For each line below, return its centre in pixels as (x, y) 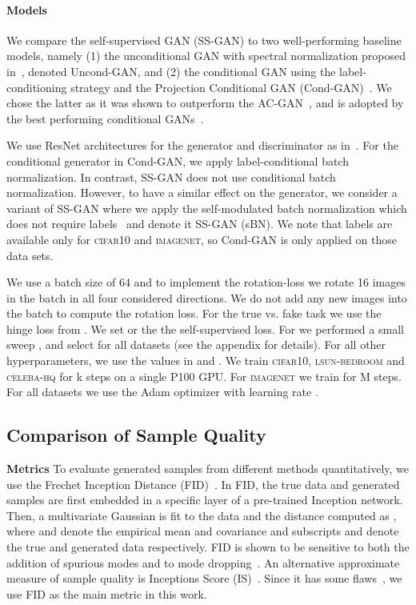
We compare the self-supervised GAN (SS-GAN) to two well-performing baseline (204, 40)
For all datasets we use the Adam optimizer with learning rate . (162, 392)
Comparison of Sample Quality (136, 435)
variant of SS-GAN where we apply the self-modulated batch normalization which (207, 208)
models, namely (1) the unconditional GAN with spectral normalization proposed (206, 56)
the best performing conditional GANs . (105, 118)
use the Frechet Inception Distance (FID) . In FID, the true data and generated (203, 484)
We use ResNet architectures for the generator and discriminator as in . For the (202, 145)
